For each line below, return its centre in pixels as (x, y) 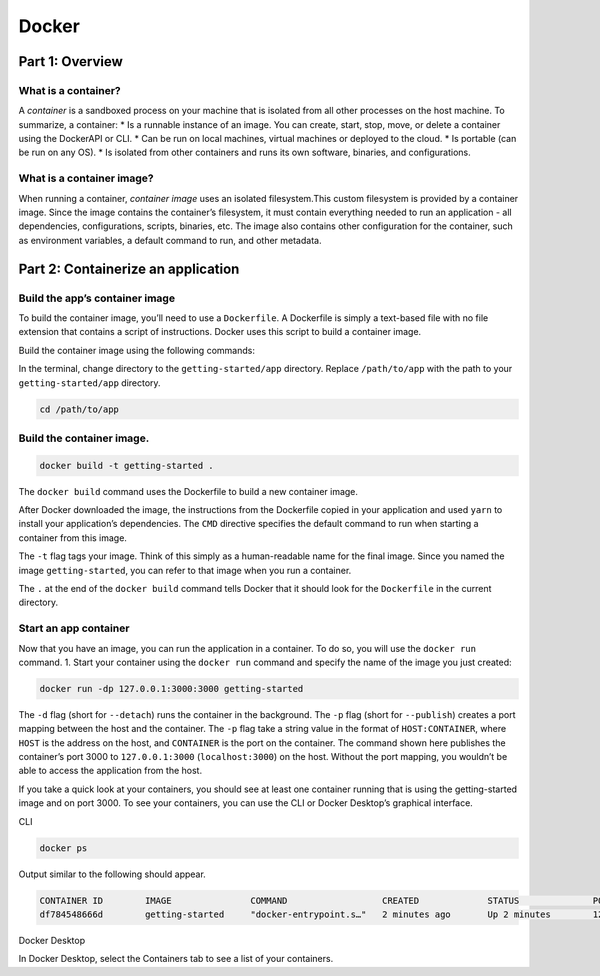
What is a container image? (86, 178)
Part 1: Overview (71, 61)
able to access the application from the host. (110, 771)
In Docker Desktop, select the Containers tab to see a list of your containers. (176, 959)
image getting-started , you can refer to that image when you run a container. (185, 570)
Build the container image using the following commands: (136, 350)
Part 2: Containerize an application (129, 268)
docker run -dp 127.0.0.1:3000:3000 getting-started (171, 688)
